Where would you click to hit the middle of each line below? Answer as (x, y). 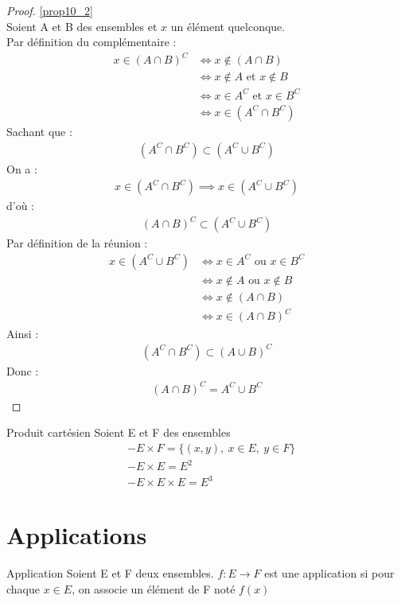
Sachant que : (39, 131)
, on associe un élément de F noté (154, 588)
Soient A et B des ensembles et (82, 26)
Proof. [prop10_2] (50, 10)
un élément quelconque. (228, 26)
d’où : (21, 206)
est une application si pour (329, 573)
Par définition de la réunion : (77, 243)
